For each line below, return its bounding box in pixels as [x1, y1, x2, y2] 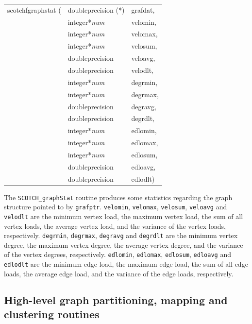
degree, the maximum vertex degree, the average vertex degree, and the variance [4, 239, 243, 250]
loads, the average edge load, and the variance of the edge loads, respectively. [4, 268, 234, 278]
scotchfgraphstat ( [7, 4, 61, 15]
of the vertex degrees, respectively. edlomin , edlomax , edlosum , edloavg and [4, 249, 231, 259]
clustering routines [4, 307, 100, 322]
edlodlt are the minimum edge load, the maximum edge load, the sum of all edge [4, 259, 248, 269]
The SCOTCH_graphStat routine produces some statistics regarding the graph [4, 192, 233, 202]
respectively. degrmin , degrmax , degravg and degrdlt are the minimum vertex [4, 230, 238, 240]
